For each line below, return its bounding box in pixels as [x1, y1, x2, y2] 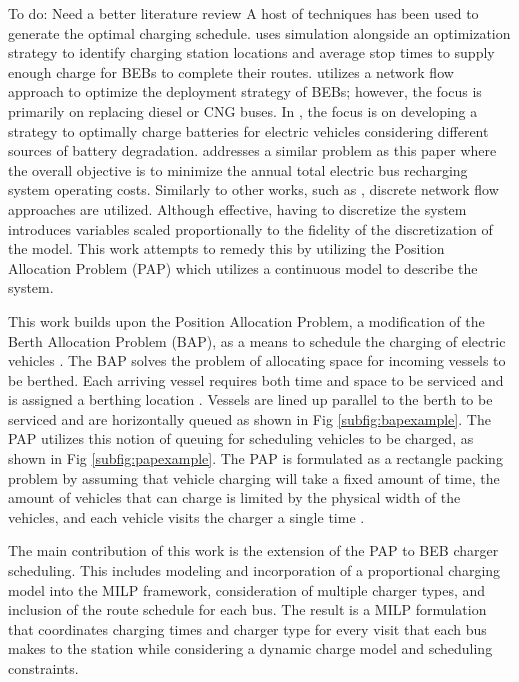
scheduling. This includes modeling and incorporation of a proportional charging [8, 560, 501, 581]
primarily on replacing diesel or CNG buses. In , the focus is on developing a [8, 100, 478, 121]
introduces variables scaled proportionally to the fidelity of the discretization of [8, 218, 493, 239]
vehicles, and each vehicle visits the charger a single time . [8, 506, 365, 527]
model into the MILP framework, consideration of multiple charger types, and [8, 579, 486, 600]
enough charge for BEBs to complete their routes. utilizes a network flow [8, 61, 454, 82]
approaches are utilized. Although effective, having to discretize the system [8, 198, 467, 219]
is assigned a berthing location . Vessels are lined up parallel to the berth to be [8, 389, 493, 410]
